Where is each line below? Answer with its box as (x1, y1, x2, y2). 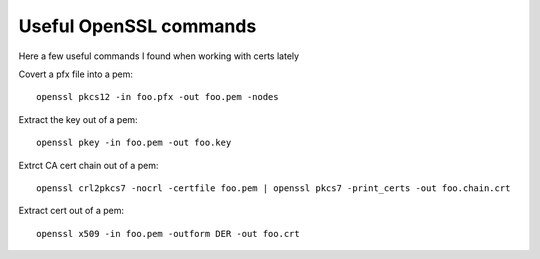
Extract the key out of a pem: (18, 113, 139, 125)
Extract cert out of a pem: (18, 205, 125, 217)
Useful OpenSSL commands (18, 15, 257, 37)
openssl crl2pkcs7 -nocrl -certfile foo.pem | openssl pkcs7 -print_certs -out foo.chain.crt (36, 182, 511, 194)
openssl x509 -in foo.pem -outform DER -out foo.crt (36, 228, 300, 239)
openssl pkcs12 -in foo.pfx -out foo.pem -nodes (36, 91, 279, 103)
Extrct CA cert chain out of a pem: (18, 159, 159, 171)
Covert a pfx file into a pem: (18, 68, 134, 80)
